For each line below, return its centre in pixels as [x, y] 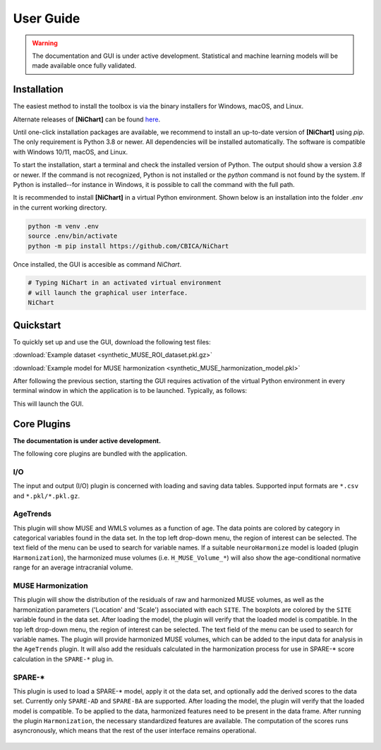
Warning [45, 43]
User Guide [47, 18]
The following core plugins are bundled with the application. [100, 454]
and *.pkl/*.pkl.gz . [47, 496]
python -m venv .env [63, 226]
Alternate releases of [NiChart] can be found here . [87, 119]
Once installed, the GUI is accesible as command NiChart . [97, 264]
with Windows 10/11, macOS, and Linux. [71, 152]
